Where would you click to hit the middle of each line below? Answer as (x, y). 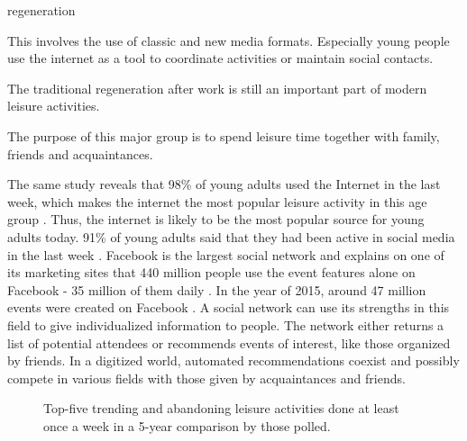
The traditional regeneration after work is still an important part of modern (217, 88)
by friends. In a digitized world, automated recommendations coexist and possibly (233, 360)
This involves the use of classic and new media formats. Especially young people (229, 40)
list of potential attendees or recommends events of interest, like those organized (229, 342)
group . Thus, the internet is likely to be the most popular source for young (216, 219)
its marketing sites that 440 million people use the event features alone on (211, 272)
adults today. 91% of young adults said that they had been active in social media (231, 236)
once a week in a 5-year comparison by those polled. (187, 425)
